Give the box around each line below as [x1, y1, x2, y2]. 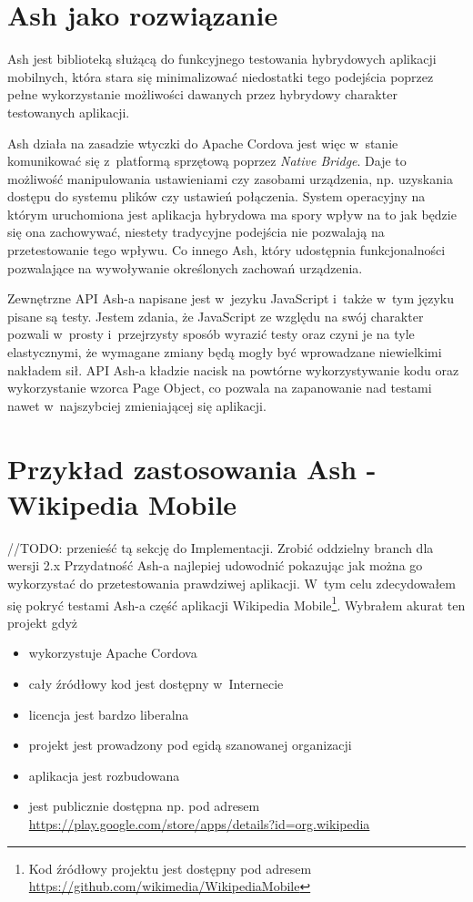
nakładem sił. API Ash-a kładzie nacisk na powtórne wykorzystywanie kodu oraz [7, 360, 459, 379]
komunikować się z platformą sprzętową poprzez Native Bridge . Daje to [7, 151, 407, 170]
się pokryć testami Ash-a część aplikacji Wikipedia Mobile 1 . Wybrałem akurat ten [7, 592, 466, 614]
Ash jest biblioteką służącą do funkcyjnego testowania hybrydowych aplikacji [7, 49, 437, 68]
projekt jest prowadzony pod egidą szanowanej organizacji [28, 735, 352, 754]
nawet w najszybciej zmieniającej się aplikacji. [7, 395, 267, 415]
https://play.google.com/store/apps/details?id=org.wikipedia [28, 814, 370, 833]
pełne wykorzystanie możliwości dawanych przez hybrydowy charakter [7, 85, 398, 104]
